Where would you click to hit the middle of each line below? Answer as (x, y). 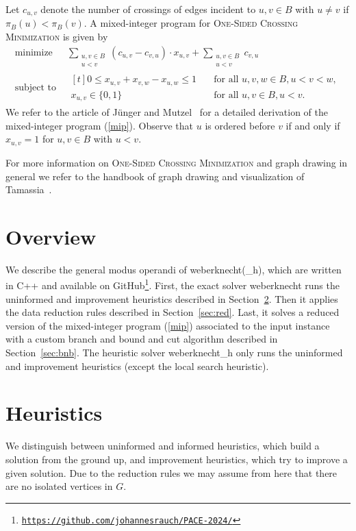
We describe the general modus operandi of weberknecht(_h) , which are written (174, 269)
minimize (34, 52)
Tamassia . (29, 189)
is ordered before (240, 125)
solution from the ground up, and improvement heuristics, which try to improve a (177, 459)
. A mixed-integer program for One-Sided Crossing (191, 23)
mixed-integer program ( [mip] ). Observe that (100, 125)
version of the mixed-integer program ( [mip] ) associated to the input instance (168, 325)
